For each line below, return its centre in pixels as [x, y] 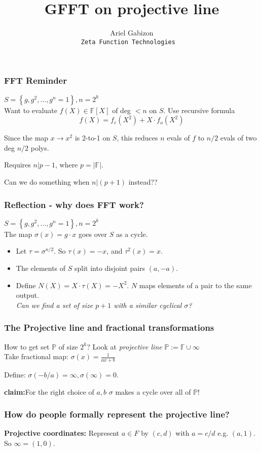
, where [66, 165]
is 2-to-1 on [92, 138]
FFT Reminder [35, 80]
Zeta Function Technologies [128, 42]
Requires [17, 165]
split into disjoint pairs [110, 268]
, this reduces [137, 138]
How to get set [27, 346]
